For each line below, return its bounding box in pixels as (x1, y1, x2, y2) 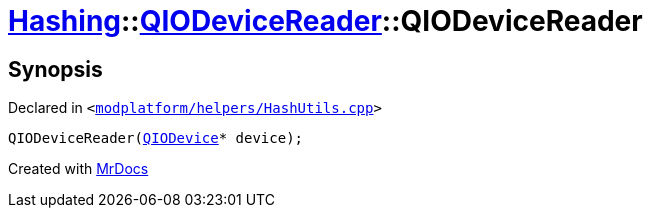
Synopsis (8, 56, 103, 82)
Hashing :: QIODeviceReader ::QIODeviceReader (8, 4, 643, 38)
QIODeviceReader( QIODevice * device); (8, 130, 304, 147)
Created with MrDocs (8, 160, 149, 178)
